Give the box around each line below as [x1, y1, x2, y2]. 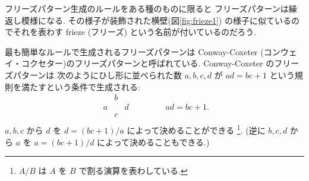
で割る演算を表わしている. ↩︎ [78, 164, 188, 177]
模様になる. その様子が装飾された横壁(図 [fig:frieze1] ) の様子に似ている [21, 14, 291, 26]
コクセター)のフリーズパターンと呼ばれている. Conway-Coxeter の [21, 57, 275, 69]
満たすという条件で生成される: [21, 80, 140, 93]
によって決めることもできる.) [97, 135, 210, 148]
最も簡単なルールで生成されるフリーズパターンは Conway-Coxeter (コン [5, 45, 280, 58]
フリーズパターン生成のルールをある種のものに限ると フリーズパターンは [5, 2, 289, 14]
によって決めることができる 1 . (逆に [127, 122, 266, 136]
